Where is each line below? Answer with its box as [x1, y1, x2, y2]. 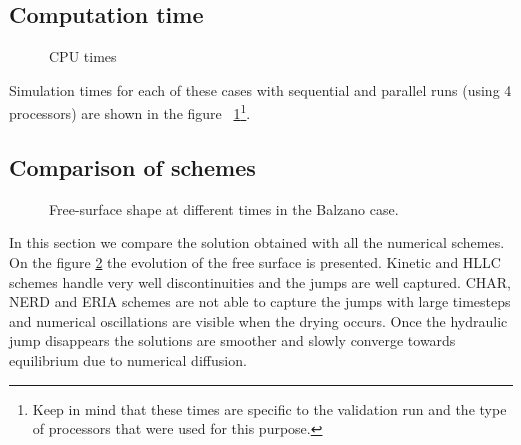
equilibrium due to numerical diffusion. [9, 350, 247, 370]
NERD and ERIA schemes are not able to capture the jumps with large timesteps [9, 291, 511, 312]
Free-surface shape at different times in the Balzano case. [49, 198, 399, 219]
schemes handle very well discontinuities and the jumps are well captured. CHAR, [9, 271, 511, 292]
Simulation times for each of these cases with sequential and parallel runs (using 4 [9, 79, 512, 100]
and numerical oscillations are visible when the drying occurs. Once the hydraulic [9, 310, 508, 331]
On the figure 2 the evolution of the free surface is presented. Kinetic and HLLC [9, 252, 501, 273]
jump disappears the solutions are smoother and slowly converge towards [9, 330, 456, 351]
